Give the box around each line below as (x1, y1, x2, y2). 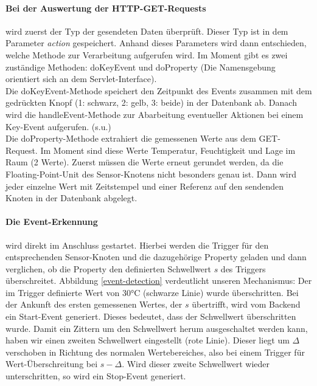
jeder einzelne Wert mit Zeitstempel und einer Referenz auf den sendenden (5, 179, 284, 192)
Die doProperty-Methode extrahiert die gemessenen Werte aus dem (5, 132, 256, 145)
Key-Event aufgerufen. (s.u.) (5, 120, 111, 133)
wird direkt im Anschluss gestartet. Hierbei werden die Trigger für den (5, 238, 269, 251)
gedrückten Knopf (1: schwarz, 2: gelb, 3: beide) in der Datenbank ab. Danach (5, 96, 297, 109)
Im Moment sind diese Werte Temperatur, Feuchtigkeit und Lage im (40, 143, 296, 156)
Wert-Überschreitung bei (5, 357, 98, 370)
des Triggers (220, 262, 266, 275)
